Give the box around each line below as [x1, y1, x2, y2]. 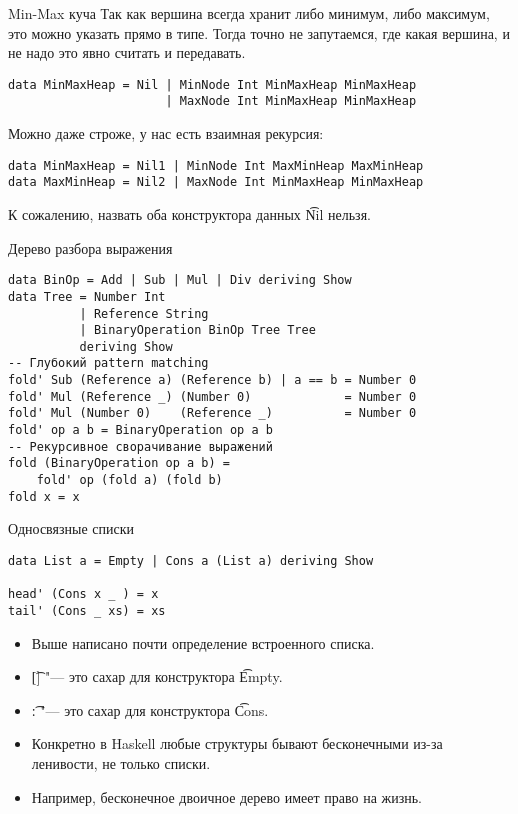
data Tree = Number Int [8, 289, 166, 304]
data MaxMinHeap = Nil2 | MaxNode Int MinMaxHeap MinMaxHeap [8, 175, 424, 190]
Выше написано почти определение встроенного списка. [31, 632, 375, 653]
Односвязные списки [8, 518, 134, 539]
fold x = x [8, 489, 80, 504]
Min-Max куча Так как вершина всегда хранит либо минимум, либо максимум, [8, 3, 490, 23]
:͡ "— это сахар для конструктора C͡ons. [31, 699, 269, 720]
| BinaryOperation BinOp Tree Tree [79, 323, 316, 338]
